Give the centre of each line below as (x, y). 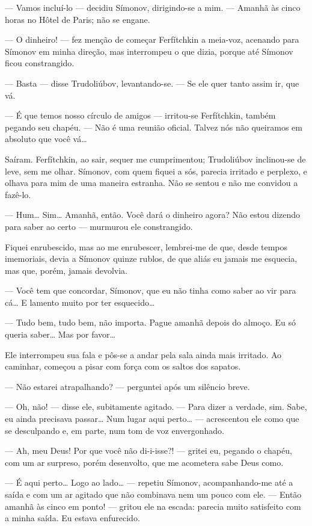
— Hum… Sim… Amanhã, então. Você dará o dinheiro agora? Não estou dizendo (153, 215)
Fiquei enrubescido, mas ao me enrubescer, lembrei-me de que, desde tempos (146, 246)
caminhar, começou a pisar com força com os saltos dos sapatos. (123, 366)
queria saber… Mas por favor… (60, 334)
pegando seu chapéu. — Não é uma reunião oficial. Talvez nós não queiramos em (154, 127)
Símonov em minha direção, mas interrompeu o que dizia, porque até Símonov (149, 51)
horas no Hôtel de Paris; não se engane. (78, 19)
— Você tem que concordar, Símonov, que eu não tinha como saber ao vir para (151, 290)
